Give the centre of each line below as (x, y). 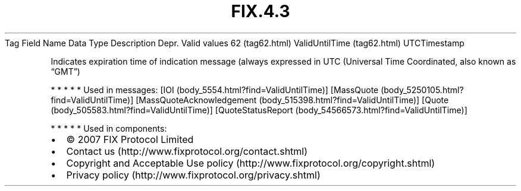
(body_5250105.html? (422, 90)
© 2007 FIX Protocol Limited (130, 139)
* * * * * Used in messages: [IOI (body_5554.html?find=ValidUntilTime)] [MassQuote (215, 90)
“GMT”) (65, 71)
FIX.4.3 (260, 11)
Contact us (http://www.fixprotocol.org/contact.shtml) (187, 151)
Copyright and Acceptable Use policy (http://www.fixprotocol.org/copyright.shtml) (251, 163)
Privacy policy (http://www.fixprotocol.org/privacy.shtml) (193, 175)
